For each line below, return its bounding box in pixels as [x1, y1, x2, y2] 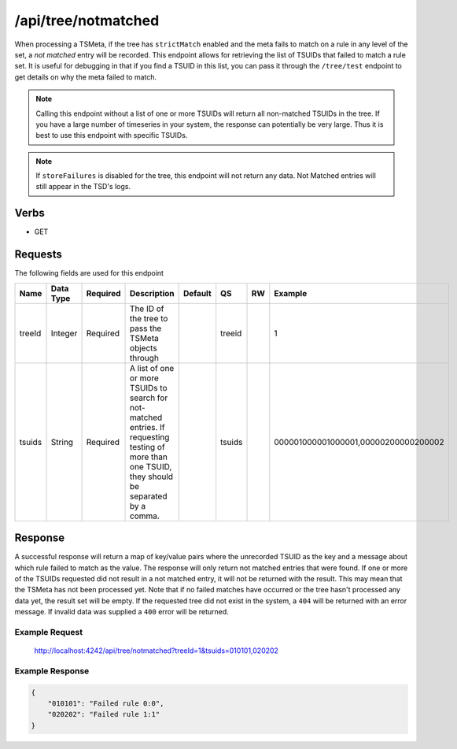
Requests [14, 248, 62, 261]
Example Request [14, 626, 83, 637]
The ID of [130, 303, 164, 314]
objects [130, 343, 157, 354]
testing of [130, 441, 165, 452]
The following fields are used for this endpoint [14, 269, 164, 278]
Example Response [14, 666, 90, 677]
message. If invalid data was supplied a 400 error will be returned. [14, 607, 230, 617]
